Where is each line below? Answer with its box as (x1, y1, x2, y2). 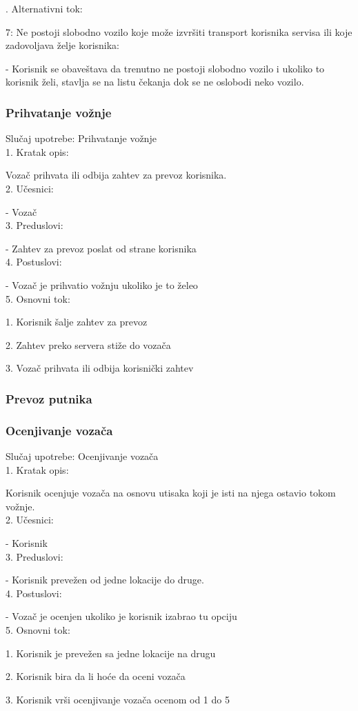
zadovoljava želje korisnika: (6, 38, 120, 52)
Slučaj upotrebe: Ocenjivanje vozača (6, 448, 159, 463)
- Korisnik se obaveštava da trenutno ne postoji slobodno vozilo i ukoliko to (6, 61, 325, 75)
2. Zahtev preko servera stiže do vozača (6, 337, 171, 352)
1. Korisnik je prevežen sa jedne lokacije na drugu (6, 645, 216, 660)
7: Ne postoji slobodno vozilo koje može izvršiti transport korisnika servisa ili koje (6, 24, 352, 39)
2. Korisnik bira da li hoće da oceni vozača (6, 669, 186, 683)
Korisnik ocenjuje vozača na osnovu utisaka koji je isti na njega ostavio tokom (6, 485, 336, 500)
